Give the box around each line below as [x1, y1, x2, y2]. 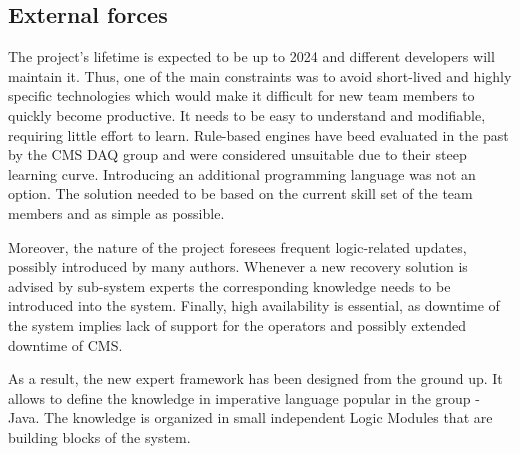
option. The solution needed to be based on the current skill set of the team [8, 183, 473, 204]
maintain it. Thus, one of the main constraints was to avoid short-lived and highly [8, 65, 512, 86]
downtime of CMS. [8, 334, 123, 355]
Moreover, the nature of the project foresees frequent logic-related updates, [8, 236, 467, 257]
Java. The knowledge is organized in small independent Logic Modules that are [8, 407, 493, 428]
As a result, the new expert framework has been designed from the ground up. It [8, 368, 503, 389]
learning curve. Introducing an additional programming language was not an [8, 163, 476, 184]
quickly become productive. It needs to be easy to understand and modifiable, [8, 104, 486, 125]
